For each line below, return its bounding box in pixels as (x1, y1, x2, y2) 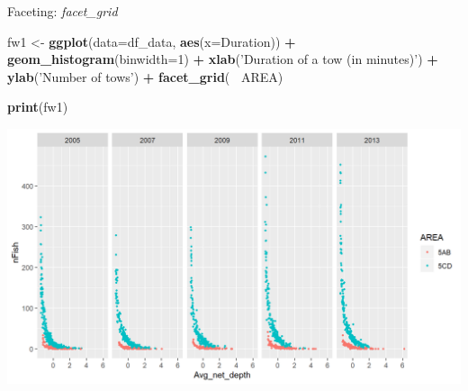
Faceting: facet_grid (7, 2, 118, 20)
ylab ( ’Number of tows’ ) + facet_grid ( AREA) (7, 67, 283, 86)
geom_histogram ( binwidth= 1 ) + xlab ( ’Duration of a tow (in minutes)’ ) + (7, 50, 438, 68)
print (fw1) (7, 97, 68, 116)
